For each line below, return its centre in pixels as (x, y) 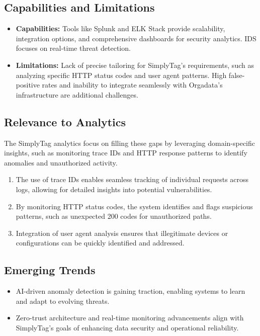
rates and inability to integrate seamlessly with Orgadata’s (132, 85)
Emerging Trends (50, 270)
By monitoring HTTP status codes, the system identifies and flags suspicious (134, 206)
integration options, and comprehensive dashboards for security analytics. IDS (136, 38)
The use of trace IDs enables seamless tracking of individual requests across (132, 179)
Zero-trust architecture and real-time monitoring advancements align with (130, 318)
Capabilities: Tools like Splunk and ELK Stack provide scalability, (120, 28)
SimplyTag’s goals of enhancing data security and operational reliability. (127, 327)
